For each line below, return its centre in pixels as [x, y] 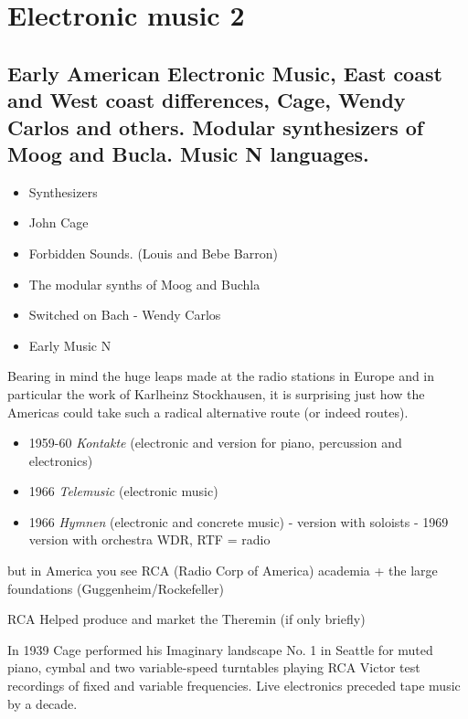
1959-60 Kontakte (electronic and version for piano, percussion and [215, 443]
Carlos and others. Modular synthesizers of [216, 127]
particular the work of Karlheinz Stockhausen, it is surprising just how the [216, 393]
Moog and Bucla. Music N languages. [188, 153]
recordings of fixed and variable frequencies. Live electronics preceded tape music [234, 686]
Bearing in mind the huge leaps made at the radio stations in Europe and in [221, 376]
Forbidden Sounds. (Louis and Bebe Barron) [153, 253]
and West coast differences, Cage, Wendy [207, 100]
